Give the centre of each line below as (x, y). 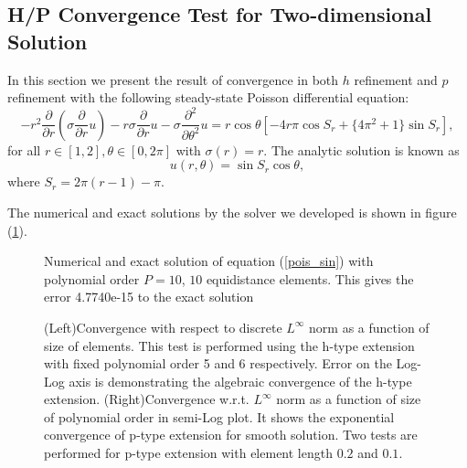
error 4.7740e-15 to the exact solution (149, 297)
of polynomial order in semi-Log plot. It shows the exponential (219, 416)
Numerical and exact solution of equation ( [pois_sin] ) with (209, 261)
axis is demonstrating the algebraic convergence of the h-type (240, 381)
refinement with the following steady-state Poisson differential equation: (208, 97)
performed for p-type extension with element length (188, 453)
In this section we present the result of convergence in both (173, 79)
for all (24, 149)
